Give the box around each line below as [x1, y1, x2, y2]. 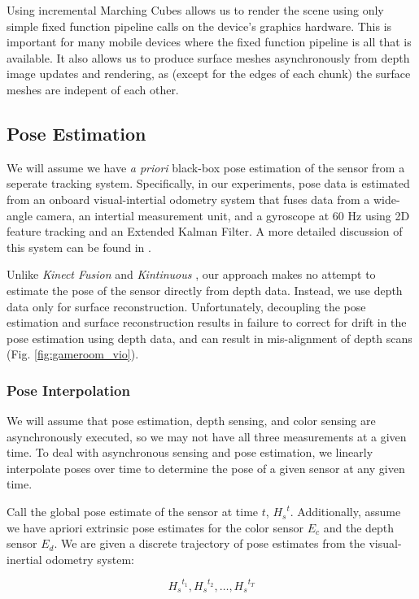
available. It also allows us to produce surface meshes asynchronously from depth [7, 49, 410, 66]
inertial [7, 550, 42, 567]
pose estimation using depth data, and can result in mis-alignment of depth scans [7, 329, 412, 346]
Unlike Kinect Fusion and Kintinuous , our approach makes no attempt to [7, 266, 376, 283]
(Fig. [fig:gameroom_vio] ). [7, 345, 139, 362]
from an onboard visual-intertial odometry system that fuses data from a [7, 190, 370, 207]
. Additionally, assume [290, 503, 401, 520]
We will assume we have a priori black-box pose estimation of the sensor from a [7, 158, 405, 176]
